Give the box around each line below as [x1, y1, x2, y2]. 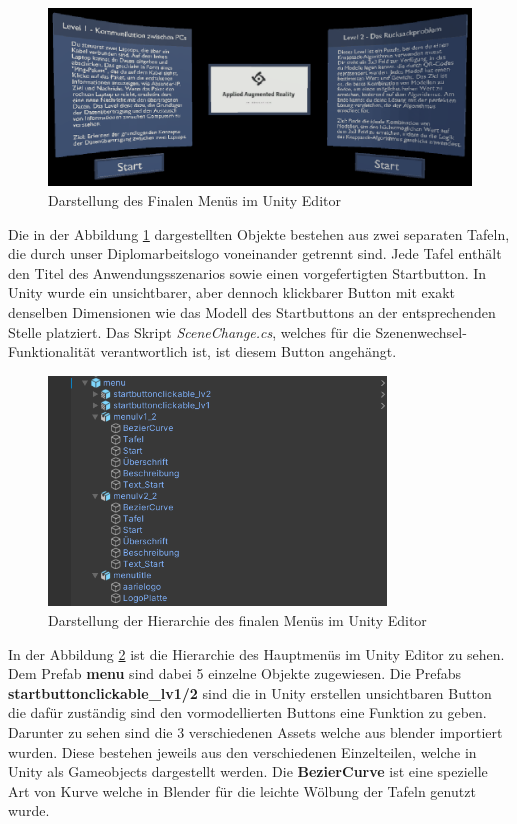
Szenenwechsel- [375, 321, 467, 342]
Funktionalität [8, 341, 96, 362]
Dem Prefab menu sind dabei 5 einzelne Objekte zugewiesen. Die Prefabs [8, 663, 462, 684]
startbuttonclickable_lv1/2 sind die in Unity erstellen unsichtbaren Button [8, 682, 492, 703]
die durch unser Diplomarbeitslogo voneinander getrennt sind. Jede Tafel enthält [8, 243, 502, 264]
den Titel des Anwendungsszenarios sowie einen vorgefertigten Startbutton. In [8, 262, 487, 283]
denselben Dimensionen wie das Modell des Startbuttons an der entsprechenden [8, 302, 496, 323]
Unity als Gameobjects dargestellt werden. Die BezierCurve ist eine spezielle [8, 761, 488, 782]
